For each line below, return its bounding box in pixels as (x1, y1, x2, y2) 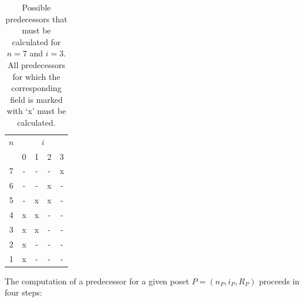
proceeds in (259, 274, 300, 287)
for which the (12, 70, 60, 82)
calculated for (12, 35, 61, 48)
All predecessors (8, 58, 65, 71)
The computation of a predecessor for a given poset (5, 274, 190, 287)
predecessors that (5, 12, 67, 25)
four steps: (5, 286, 42, 298)
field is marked (10, 93, 63, 105)
